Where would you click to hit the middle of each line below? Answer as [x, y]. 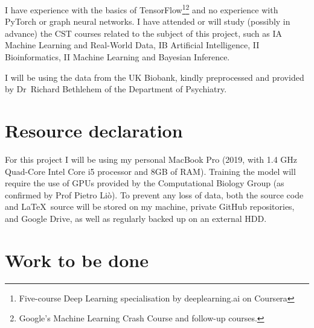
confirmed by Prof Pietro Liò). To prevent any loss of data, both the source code [154, 194]
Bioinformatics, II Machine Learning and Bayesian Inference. [117, 57]
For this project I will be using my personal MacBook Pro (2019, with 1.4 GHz [151, 159]
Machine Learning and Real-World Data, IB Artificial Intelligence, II [132, 45]
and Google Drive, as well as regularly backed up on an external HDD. [136, 218]
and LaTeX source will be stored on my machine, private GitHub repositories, [150, 207]
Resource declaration [94, 130]
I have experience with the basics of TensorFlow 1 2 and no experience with [142, 9]
